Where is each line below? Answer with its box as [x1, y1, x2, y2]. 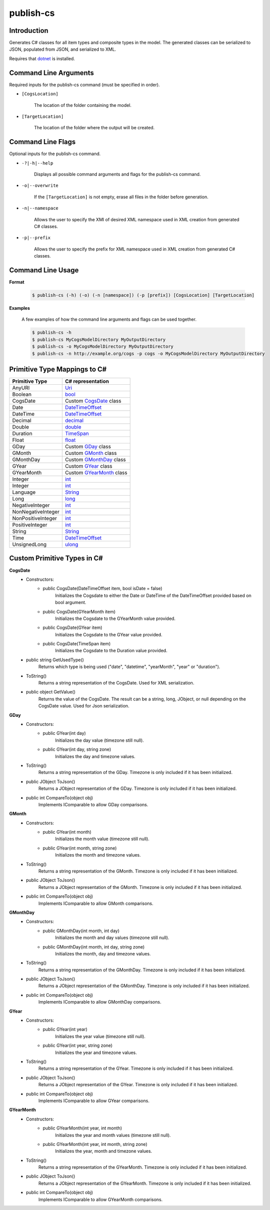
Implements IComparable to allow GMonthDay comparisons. [38, 999, 161, 1005]
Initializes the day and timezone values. [55, 753, 136, 759]
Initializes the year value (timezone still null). [55, 1033, 146, 1039]
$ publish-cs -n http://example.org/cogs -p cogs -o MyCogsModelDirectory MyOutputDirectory [32, 350, 265, 356]
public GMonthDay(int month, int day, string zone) [43, 944, 145, 950]
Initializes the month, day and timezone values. [55, 951, 151, 956]
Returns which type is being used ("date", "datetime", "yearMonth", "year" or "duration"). [38, 664, 220, 670]
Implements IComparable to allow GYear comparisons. [38, 1098, 150, 1104]
